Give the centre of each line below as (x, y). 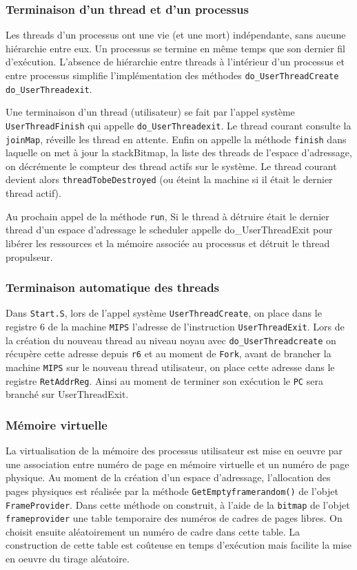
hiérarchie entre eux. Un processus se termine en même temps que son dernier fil (175, 48)
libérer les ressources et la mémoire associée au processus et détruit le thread (168, 243)
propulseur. (29, 256)
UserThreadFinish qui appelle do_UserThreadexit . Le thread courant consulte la (178, 125)
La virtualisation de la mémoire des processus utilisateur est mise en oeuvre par (174, 451)
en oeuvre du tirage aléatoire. (68, 558)
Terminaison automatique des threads (113, 287)
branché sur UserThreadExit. (67, 394)
